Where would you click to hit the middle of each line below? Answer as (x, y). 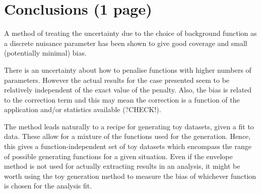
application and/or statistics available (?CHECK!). (83, 109)
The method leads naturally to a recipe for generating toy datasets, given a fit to (129, 126)
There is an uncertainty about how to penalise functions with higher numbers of (128, 69)
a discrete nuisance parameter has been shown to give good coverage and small (126, 43)
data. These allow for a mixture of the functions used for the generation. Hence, (127, 136)
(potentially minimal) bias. (45, 53)
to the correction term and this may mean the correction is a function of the (122, 99)
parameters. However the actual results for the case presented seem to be (117, 80)
